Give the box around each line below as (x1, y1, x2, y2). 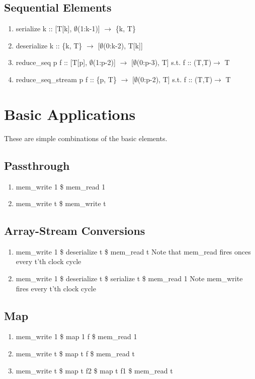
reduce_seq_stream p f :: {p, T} (16, 74, 117, 84)
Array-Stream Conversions (4, 223, 145, 238)
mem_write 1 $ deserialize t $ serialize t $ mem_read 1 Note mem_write (16, 273, 243, 284)
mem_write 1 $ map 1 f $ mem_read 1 (16, 331, 137, 342)
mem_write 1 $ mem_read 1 (16, 181, 106, 192)
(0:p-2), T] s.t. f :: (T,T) (137, 74, 213, 84)
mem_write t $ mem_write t (16, 198, 106, 209)
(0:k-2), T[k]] (103, 40, 143, 50)
